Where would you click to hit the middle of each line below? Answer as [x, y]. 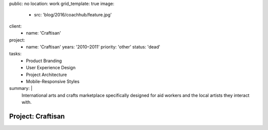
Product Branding [44, 61]
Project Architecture [46, 75]
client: [15, 26]
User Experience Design [51, 68]
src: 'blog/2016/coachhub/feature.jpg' [73, 15]
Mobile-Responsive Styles [53, 81]
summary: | [21, 88]
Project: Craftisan [37, 116]
